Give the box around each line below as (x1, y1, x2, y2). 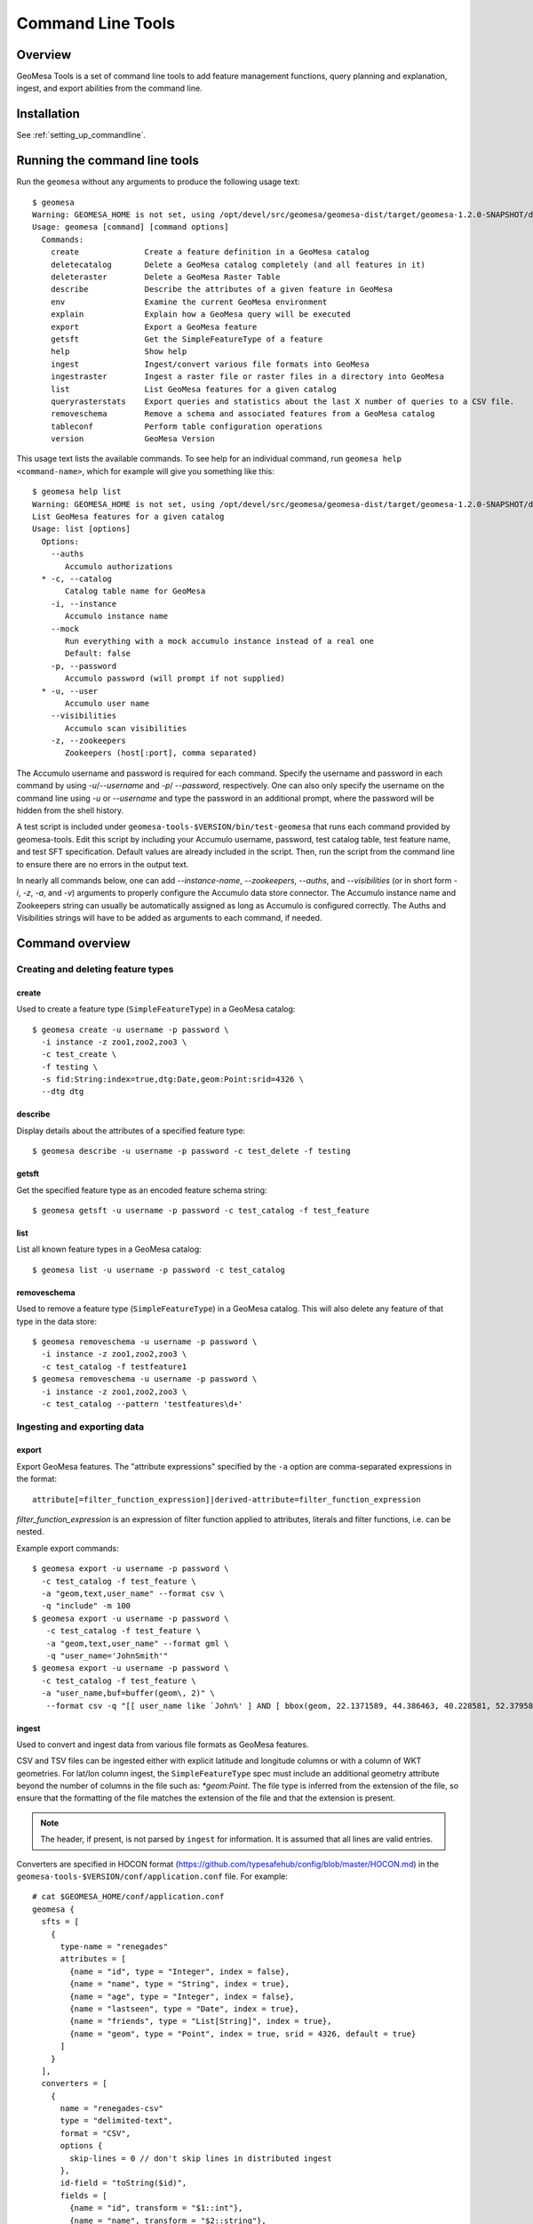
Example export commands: (16, 1543, 119, 1553)
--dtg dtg (41, 1086, 84, 1097)
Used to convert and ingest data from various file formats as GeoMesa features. (16, 1739, 309, 1750)
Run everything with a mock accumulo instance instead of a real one (65, 636, 375, 646)
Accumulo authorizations (65, 561, 173, 571)
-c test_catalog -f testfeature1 (41, 1361, 187, 1372)
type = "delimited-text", (60, 2115, 173, 2126)
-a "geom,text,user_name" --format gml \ (45, 1638, 230, 1648)
